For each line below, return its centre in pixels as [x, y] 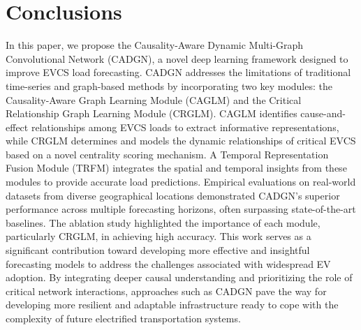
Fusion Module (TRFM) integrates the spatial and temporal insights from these [176, 168]
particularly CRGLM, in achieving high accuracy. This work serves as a [159, 236]
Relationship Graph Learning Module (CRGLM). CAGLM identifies [152, 113]
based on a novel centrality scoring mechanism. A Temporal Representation [167, 154]
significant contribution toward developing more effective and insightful [158, 250]
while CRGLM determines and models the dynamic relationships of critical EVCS [181, 141]
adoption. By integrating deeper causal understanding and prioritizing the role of [179, 277]
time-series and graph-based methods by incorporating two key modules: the [169, 85]
